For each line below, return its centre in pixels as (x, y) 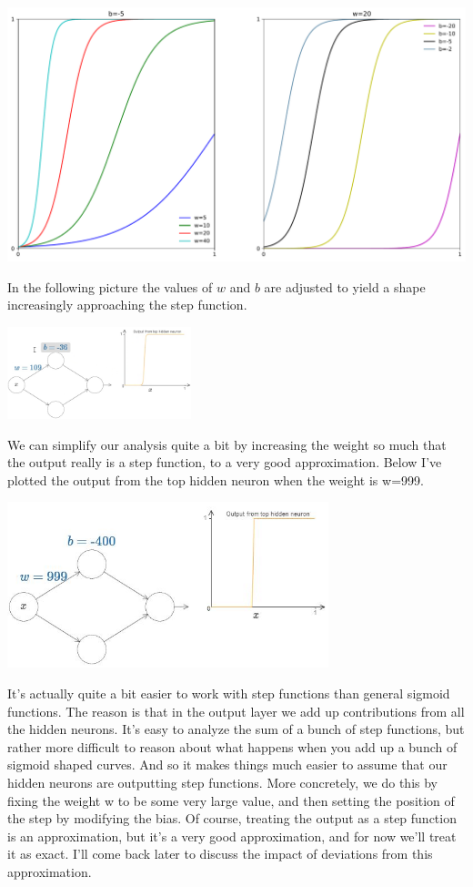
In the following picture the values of (110, 286)
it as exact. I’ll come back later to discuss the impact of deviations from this (220, 854)
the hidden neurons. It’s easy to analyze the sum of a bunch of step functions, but (236, 729)
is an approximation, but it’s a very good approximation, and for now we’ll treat (232, 836)
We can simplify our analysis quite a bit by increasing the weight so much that (227, 444)
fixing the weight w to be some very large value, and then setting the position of (231, 800)
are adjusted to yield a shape (345, 286)
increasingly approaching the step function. (127, 305)
